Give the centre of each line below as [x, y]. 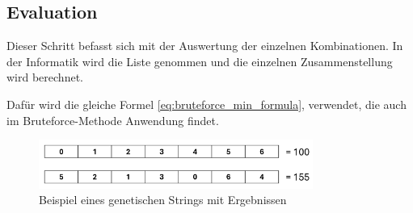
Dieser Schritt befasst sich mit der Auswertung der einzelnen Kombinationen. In [205, 46]
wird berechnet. [45, 77]
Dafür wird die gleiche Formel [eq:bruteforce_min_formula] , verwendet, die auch [206, 104]
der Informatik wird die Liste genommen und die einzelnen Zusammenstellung [200, 61]
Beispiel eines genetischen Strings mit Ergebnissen [163, 200]
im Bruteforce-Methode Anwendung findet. [113, 120]
